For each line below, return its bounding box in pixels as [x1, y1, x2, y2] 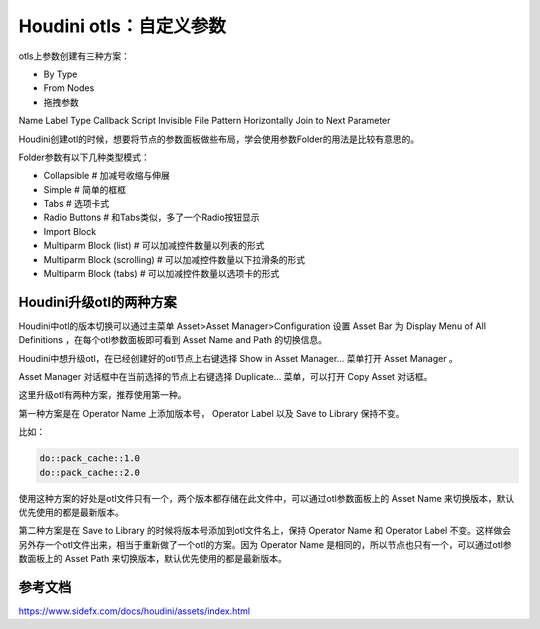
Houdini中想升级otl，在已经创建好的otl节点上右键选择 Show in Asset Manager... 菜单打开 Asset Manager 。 [18, 352, 459, 364]
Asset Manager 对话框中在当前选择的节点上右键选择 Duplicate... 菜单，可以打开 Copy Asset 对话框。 [18, 371, 433, 383]
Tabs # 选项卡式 [43, 198, 110, 210]
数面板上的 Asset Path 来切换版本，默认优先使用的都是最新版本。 [18, 553, 287, 565]
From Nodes [43, 82, 95, 94]
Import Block [43, 225, 97, 237]
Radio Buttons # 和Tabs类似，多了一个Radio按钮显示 [43, 211, 260, 224]
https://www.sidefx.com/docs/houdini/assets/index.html [18, 605, 250, 617]
